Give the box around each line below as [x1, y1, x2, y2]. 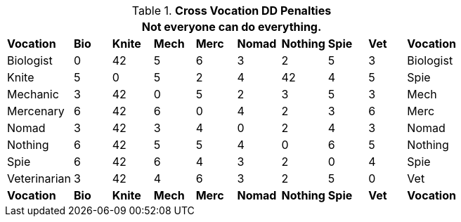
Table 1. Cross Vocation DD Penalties [131, 4, 332, 18]
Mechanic [7, 87, 59, 101]
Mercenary [7, 104, 65, 118]
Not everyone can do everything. [141, 20, 322, 34]
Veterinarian [7, 171, 71, 185]
